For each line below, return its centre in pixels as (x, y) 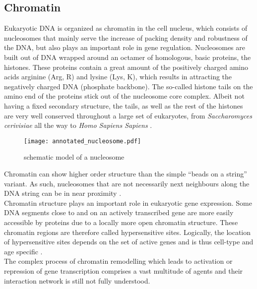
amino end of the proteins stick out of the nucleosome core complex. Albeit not (124, 96)
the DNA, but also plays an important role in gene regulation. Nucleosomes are (125, 47)
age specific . (23, 251)
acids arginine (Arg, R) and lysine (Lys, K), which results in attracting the (118, 77)
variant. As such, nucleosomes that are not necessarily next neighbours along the (127, 183)
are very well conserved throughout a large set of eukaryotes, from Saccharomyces (128, 115)
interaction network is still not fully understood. (77, 280)
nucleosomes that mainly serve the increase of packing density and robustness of (126, 37)
